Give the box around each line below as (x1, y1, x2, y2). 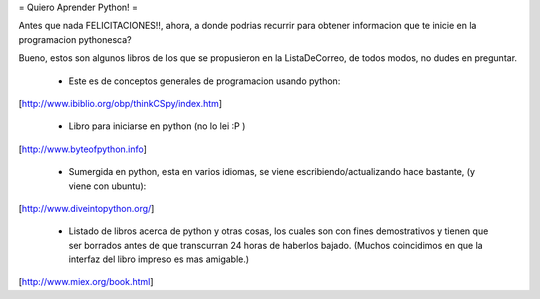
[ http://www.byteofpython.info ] (18, 143, 147, 155)
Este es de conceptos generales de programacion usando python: (68, 75, 341, 87)
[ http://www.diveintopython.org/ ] (18, 202, 155, 214)
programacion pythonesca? (18, 33, 132, 45)
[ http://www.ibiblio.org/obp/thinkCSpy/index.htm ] (18, 97, 223, 109)
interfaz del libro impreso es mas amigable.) (68, 253, 250, 265)
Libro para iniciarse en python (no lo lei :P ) (68, 120, 246, 132)
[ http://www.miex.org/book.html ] (18, 276, 154, 288)
